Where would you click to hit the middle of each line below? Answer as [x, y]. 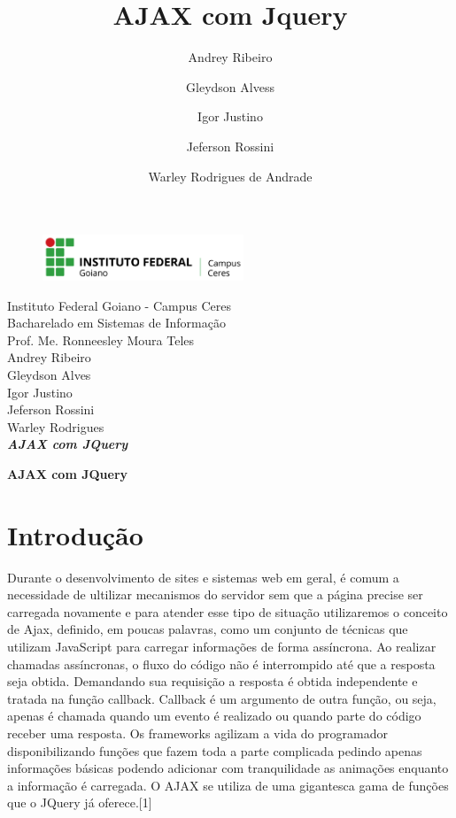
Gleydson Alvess [230, 86]
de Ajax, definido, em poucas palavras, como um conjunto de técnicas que [208, 629]
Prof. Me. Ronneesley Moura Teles [101, 340]
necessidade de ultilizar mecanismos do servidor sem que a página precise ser [215, 594]
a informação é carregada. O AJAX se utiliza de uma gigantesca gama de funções [228, 785]
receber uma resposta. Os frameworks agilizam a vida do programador [197, 733]
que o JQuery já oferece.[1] [80, 803]
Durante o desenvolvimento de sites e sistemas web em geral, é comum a [203, 577]
